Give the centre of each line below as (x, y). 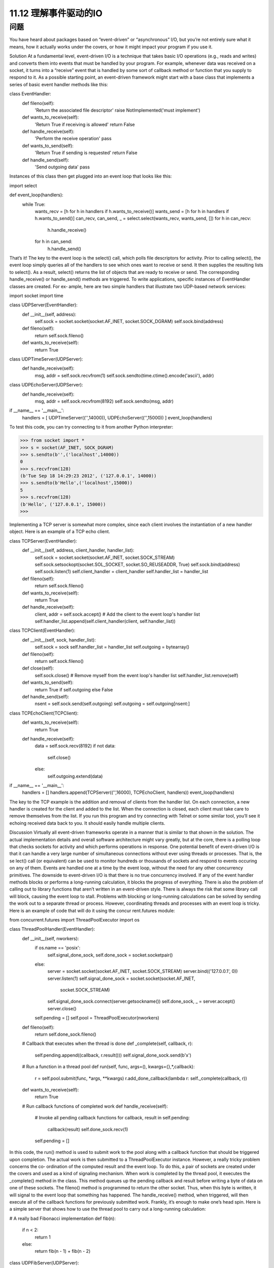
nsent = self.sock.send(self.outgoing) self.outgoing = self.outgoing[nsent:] (112, 704)
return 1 (43, 1237)
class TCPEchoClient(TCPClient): (44, 713)
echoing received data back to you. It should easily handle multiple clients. (87, 823)
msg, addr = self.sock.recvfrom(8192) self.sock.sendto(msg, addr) (104, 401)
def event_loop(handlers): (36, 195)
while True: (34, 204)
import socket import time (36, 295)
